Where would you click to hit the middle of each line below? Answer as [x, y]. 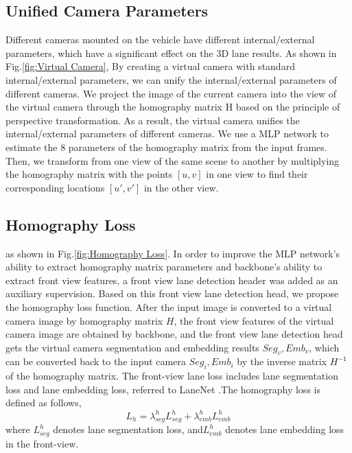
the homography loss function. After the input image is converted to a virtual [169, 306]
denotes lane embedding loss [285, 429]
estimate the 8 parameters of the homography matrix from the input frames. [166, 147]
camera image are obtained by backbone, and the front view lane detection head [174, 334]
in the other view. [181, 187]
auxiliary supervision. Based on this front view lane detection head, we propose [172, 293]
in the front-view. [42, 443]
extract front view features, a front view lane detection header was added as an [172, 280]
